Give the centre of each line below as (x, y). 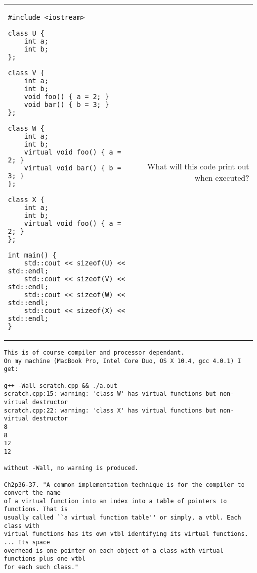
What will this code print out (198, 166)
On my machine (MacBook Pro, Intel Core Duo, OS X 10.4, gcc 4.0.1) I (123, 361)
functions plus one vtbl (45, 559)
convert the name (32, 493)
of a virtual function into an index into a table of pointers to (116, 501)
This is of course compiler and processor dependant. (94, 353)
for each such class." (41, 567)
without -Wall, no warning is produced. (71, 468)
